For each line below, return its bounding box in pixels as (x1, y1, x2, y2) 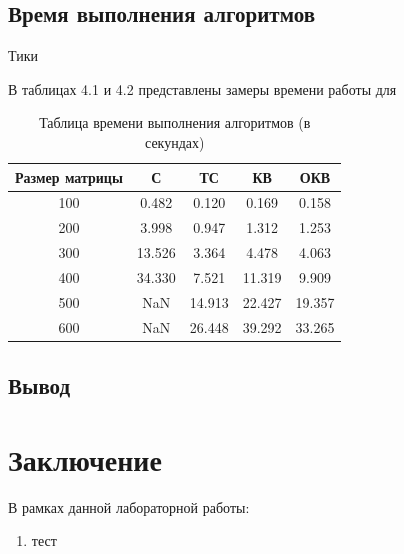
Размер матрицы (15, 166, 123, 187)
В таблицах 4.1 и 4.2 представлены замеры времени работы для (8, 78, 397, 99)
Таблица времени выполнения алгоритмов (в (39, 112, 311, 133)
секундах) (145, 131, 205, 152)
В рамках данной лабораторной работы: (8, 496, 250, 517)
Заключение (8, 438, 162, 479)
